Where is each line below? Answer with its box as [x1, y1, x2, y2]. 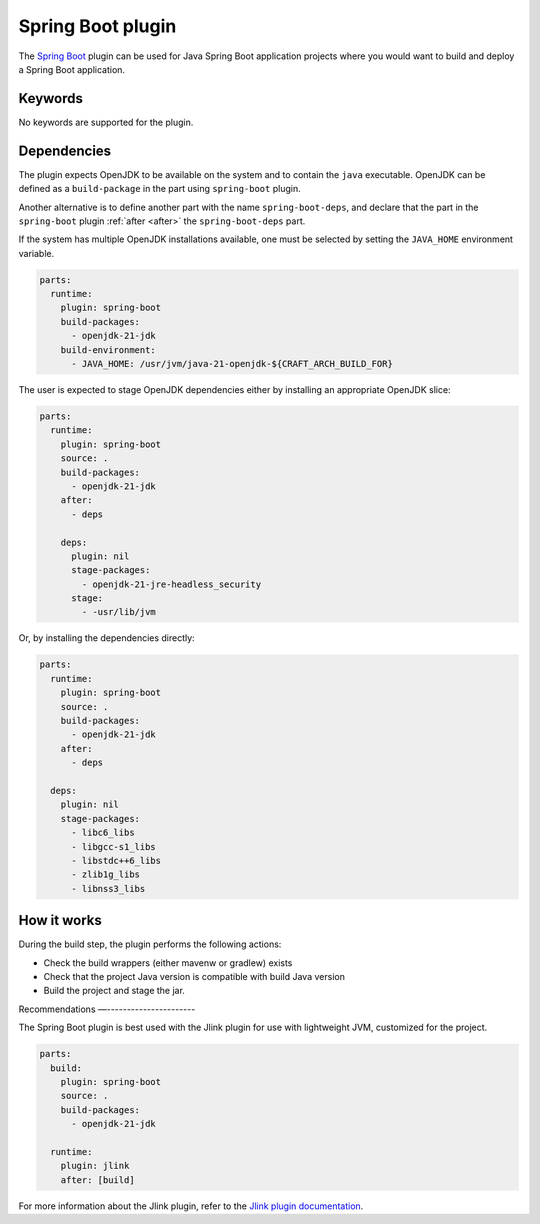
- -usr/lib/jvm [81, 606, 157, 618]
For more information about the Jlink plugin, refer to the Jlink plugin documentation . [18, 1200, 364, 1212]
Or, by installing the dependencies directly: [18, 632, 195, 644]
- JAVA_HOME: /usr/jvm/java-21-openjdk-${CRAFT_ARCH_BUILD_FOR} [71, 358, 394, 370]
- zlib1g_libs [71, 869, 140, 880]
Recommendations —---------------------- [18, 1003, 196, 1015]
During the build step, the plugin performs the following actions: [18, 938, 282, 950]
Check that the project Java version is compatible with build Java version [43, 970, 345, 982]
